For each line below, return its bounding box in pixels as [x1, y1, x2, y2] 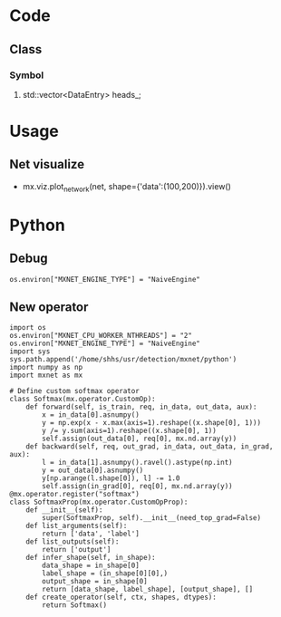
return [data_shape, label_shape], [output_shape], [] [42, 585, 254, 594]
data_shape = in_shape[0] [42, 561, 140, 571]
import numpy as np [9, 363, 83, 372]
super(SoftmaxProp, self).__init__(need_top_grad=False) [42, 514, 261, 523]
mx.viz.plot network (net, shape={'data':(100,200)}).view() [22, 180, 231, 194]
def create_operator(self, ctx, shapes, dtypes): [25, 593, 218, 603]
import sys [9, 347, 51, 356]
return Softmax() [42, 601, 107, 610]
